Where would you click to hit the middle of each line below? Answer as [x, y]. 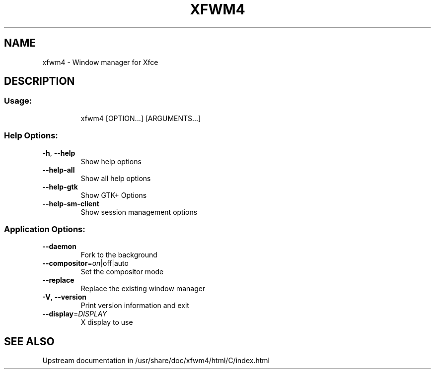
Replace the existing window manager [143, 289]
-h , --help [59, 153]
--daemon [59, 247]
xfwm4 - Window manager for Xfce [100, 62]
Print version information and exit [135, 306]
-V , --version [64, 297]
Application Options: [45, 229]
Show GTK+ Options [114, 195]
